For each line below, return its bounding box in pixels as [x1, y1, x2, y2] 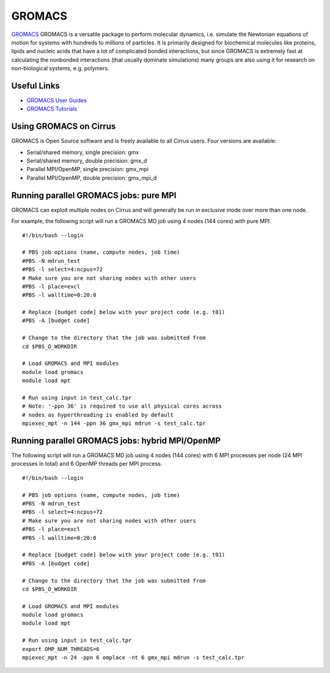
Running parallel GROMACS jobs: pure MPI [11, 190, 177, 200]
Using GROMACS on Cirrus [11, 121, 116, 131]
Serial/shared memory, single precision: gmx [26, 149, 139, 156]
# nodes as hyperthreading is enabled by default [22, 411, 174, 418]
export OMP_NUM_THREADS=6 [22, 645, 100, 652]
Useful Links [11, 80, 61, 91]
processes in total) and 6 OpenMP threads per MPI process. [11, 460, 163, 468]
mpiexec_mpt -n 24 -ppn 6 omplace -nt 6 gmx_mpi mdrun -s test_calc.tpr [22, 654, 244, 661]
